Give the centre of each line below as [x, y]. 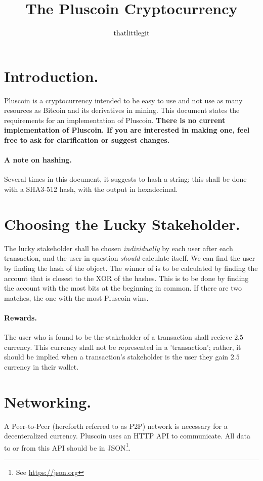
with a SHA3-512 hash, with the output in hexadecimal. [91, 189]
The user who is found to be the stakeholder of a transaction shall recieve [118, 337]
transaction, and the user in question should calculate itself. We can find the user [130, 258]
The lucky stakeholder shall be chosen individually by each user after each [119, 248]
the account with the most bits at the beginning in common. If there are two [123, 288]
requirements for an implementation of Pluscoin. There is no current [115, 120]
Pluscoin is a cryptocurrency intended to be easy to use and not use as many [123, 100]
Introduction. [51, 76]
